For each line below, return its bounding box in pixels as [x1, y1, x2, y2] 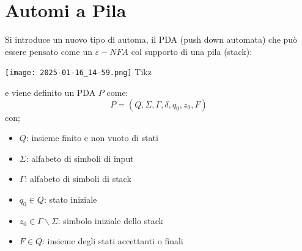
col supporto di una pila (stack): [131, 45, 252, 57]
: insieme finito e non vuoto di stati [26, 131, 158, 144]
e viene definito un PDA [5, 85, 96, 98]
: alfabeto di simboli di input [26, 151, 134, 164]
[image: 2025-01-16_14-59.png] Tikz [5, 65, 152, 78]
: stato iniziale [43, 192, 97, 205]
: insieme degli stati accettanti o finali [42, 235, 183, 247]
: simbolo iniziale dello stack [57, 214, 163, 227]
